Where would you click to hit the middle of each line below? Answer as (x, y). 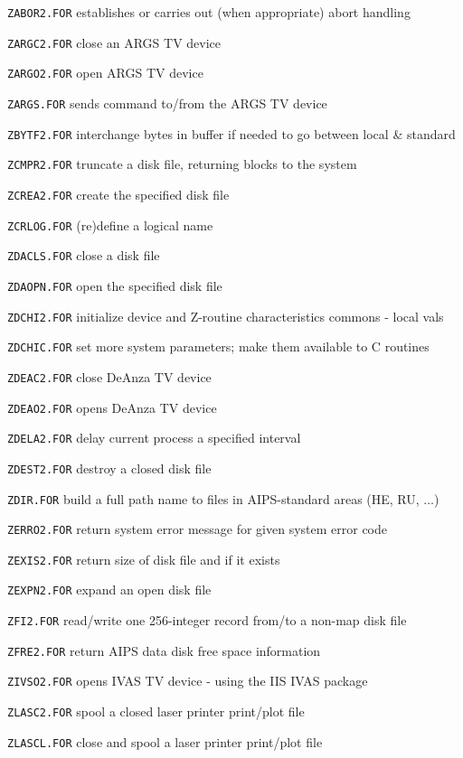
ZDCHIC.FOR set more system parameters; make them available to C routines (218, 346)
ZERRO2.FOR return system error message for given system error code (198, 529)
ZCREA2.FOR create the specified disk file (118, 194)
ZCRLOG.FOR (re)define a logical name (110, 225)
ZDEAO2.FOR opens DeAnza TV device (112, 407)
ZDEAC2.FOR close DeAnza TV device (109, 376)
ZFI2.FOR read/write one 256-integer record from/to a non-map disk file (207, 620)
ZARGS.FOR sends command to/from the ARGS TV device (167, 103)
